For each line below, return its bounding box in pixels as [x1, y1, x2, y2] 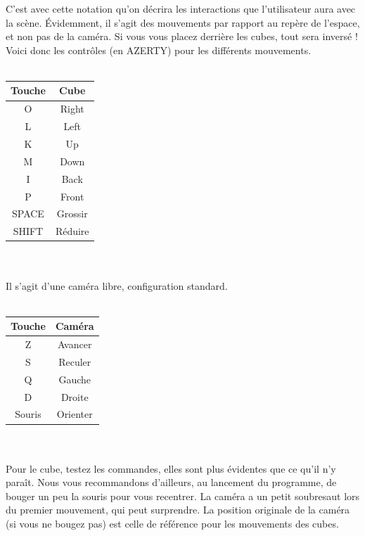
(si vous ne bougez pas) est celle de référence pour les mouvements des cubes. [6, 516, 339, 531]
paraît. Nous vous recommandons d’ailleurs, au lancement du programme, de [6, 475, 337, 490]
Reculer [58, 354, 91, 369]
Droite [60, 389, 89, 404]
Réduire [55, 224, 89, 238]
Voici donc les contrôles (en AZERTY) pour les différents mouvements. [6, 42, 312, 57]
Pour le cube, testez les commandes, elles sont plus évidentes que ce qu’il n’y [6, 461, 336, 476]
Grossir [56, 206, 88, 221]
